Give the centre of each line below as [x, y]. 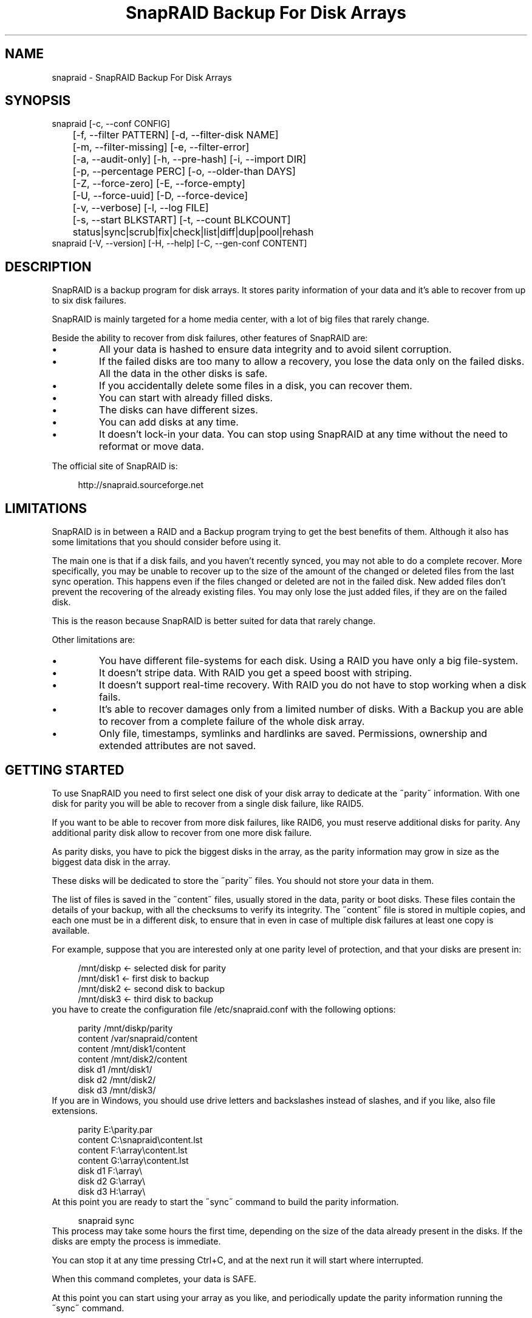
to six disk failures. [89, 301]
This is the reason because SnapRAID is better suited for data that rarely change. [214, 621]
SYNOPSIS [38, 101]
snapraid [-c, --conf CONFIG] [111, 124]
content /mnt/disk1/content [132, 1048]
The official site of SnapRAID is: [115, 466]
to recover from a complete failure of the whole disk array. [232, 722]
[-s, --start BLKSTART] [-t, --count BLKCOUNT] [182, 220]
